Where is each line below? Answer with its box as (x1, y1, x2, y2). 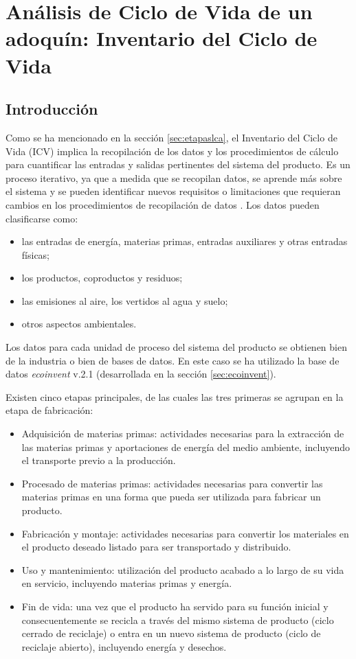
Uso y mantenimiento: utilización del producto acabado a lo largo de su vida (21, 562, 344, 577)
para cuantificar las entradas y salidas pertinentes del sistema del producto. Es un (5, 157, 351, 172)
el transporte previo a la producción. (21, 453, 176, 467)
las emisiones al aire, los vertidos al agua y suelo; (21, 293, 228, 308)
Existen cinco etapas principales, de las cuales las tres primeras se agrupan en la (5, 389, 344, 404)
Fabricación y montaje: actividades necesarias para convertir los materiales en (21, 526, 349, 540)
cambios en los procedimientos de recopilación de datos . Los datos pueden (5, 197, 320, 211)
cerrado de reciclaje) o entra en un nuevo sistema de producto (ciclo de (21, 626, 321, 640)
